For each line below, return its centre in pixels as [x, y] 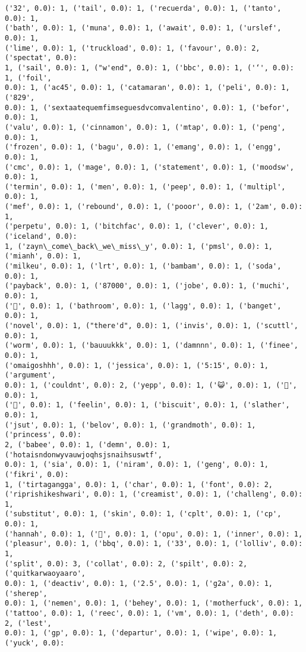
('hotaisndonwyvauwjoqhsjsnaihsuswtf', [83, 455]
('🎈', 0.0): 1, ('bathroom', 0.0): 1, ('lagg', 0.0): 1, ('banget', [143, 306]
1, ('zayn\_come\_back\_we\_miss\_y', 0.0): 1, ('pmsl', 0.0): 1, [139, 246]
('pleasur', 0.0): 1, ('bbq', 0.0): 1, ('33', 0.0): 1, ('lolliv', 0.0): [154, 544]
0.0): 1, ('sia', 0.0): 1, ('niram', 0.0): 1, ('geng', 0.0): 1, [137, 465]
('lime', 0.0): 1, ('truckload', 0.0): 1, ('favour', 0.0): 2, [133, 48]
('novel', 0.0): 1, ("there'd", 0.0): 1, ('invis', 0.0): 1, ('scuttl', [152, 326]
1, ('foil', [28, 78]
